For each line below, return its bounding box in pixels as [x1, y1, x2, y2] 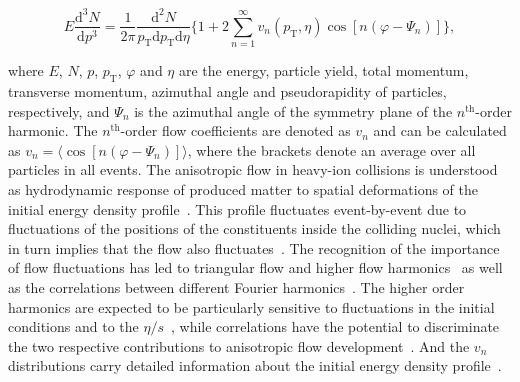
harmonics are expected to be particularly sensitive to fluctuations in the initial [8, 296, 495, 317]
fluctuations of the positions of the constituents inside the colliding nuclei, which [8, 218, 501, 239]
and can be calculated [373, 120, 507, 141]
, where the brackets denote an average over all [187, 139, 476, 160]
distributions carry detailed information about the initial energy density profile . [8, 355, 502, 376]
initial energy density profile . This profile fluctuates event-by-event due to [8, 198, 467, 219]
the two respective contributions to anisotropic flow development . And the [8, 335, 470, 356]
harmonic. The [8, 120, 98, 141]
